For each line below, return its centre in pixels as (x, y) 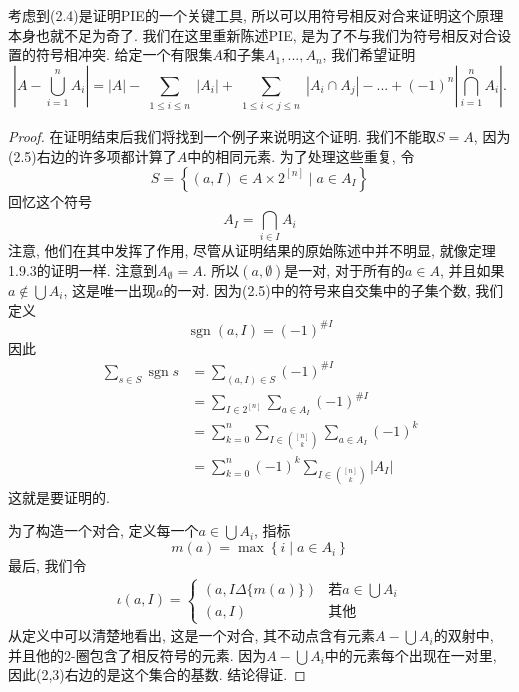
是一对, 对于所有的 (344, 270)
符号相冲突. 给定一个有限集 (124, 54)
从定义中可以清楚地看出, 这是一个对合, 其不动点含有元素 (192, 635)
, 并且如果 (472, 270)
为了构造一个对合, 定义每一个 (103, 530)
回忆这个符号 (50, 200)
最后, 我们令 (47, 565)
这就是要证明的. (59, 496)
